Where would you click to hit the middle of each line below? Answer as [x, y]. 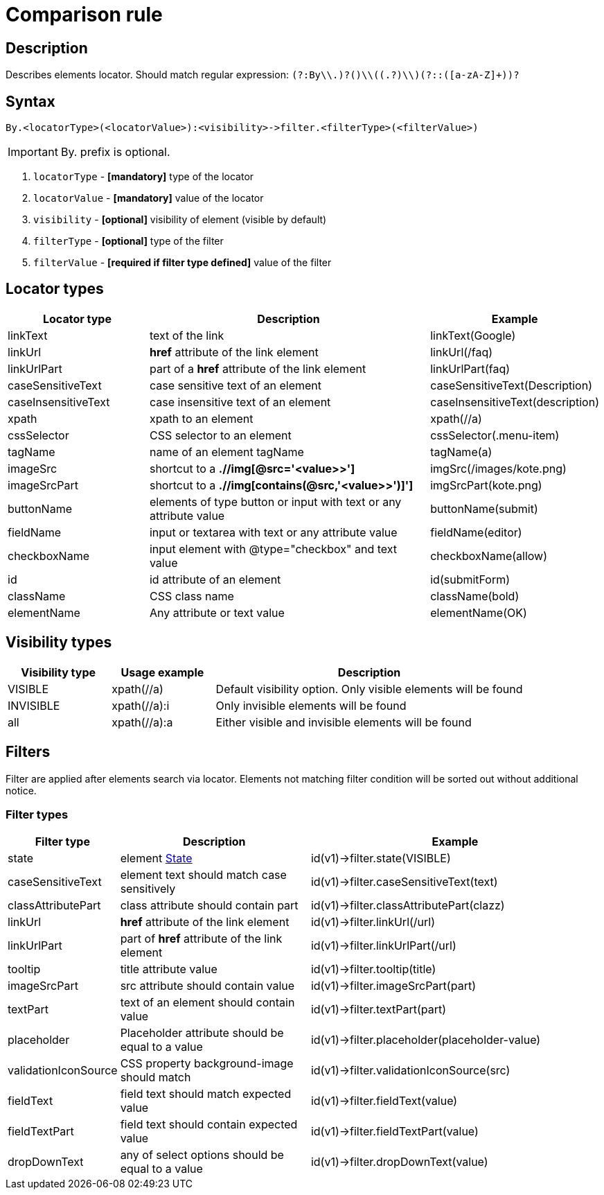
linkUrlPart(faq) [470, 368]
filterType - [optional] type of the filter [128, 241]
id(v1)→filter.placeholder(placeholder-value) [426, 1040]
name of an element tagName [226, 452]
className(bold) [475, 596]
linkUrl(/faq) [462, 352]
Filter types [37, 814]
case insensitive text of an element [240, 402]
